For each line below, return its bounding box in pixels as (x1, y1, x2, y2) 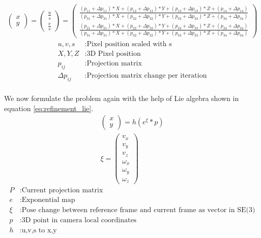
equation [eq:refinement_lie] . (4, 103, 94, 113)
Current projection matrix (21, 187, 103, 194)
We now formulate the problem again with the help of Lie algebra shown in (4, 93, 239, 104)
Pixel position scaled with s (86, 41, 172, 48)
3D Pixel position (86, 50, 141, 58)
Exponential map (21, 196, 75, 204)
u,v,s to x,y (21, 226, 57, 234)
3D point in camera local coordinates (21, 217, 137, 224)
